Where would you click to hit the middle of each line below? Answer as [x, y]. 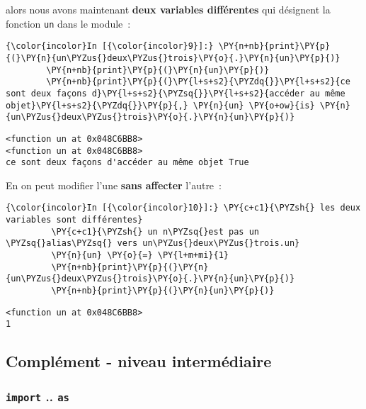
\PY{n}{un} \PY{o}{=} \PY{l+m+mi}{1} [140, 256]
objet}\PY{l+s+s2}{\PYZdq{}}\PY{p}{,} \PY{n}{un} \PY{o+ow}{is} [160, 105]
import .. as [38, 396]
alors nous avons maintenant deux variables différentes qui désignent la [168, 9]
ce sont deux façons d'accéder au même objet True [127, 163]
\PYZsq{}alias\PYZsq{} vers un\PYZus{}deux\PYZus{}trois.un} [153, 243]
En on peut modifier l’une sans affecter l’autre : [114, 185]
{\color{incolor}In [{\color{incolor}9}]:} [110, 46]
